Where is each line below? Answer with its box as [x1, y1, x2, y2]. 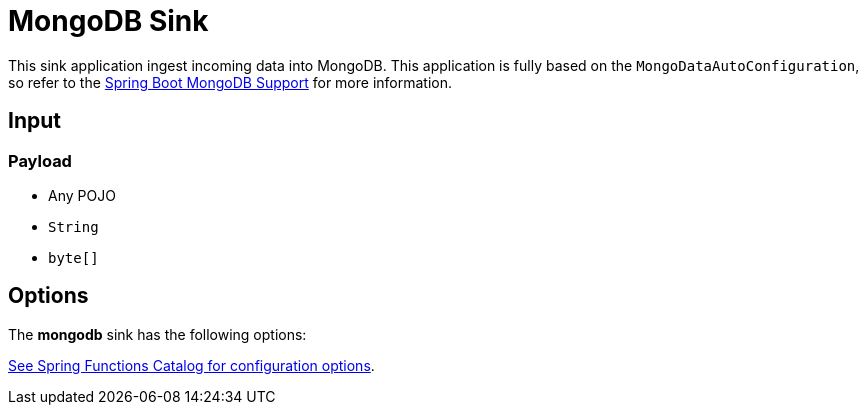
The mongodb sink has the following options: [8, 325, 307, 343]
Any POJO [48, 186, 116, 204]
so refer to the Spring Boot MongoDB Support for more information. [8, 73, 453, 91]
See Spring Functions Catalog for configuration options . [8, 356, 375, 374]
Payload [8, 150, 72, 171]
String [48, 218, 99, 235]
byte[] [48, 249, 99, 266]
